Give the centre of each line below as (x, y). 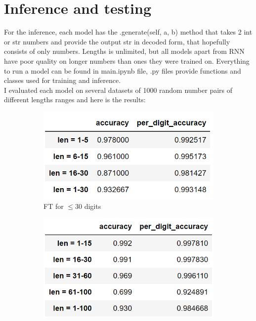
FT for (54, 206)
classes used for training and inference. (63, 80)
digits (93, 206)
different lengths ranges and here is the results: (75, 100)
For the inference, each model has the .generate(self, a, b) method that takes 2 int (128, 32)
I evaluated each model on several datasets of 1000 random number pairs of (118, 90)
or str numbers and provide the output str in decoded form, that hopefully (117, 41)
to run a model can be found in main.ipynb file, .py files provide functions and (123, 70)
